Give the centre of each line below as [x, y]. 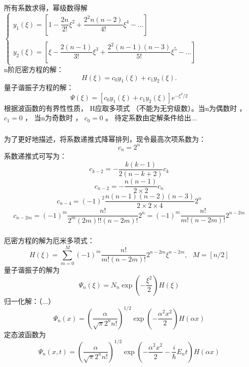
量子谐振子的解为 [32, 270]
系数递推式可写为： [35, 156]
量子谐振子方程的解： [39, 87]
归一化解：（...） [30, 301]
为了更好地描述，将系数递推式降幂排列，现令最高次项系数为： [105, 138]
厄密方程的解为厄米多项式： [49, 240]
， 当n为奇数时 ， [54, 118]
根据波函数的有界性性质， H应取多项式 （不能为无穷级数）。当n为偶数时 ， [125, 108]
